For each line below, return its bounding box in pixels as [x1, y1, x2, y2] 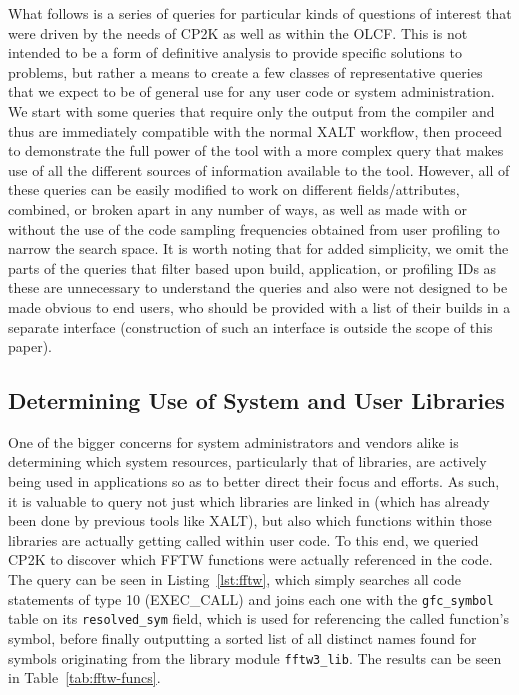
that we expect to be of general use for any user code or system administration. [8, 81, 495, 102]
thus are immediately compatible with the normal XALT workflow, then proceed [8, 120, 502, 141]
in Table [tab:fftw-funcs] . [8, 667, 161, 688]
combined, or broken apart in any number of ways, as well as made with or [8, 198, 467, 219]
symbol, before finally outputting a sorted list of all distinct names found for [8, 627, 477, 648]
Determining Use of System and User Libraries [8, 385, 505, 416]
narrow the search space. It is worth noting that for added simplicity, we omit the [8, 238, 509, 259]
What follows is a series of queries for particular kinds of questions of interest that [8, 3, 512, 23]
